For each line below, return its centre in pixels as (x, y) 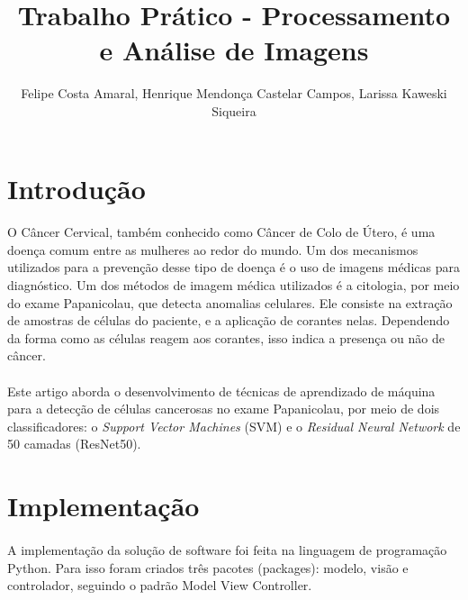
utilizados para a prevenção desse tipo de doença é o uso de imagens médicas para (234, 267)
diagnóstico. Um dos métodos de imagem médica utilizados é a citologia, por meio (234, 285)
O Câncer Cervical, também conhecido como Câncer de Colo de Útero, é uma (221, 232)
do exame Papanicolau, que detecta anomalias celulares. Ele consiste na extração (230, 302)
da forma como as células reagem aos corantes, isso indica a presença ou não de (226, 337)
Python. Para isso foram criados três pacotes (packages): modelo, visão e (208, 567)
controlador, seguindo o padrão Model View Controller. (160, 585)
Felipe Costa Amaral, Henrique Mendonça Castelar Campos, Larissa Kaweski (234, 93)
